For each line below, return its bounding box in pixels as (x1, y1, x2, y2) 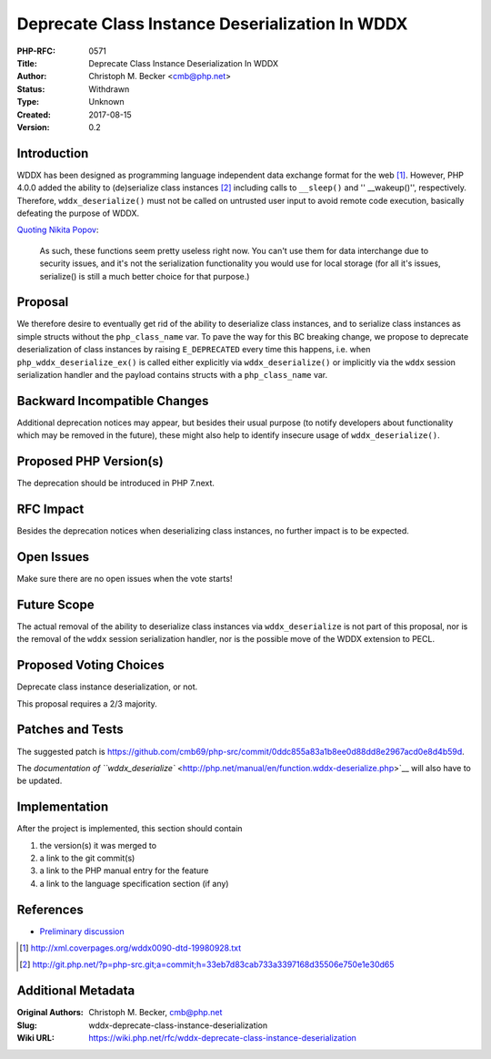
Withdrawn (88, 83, 130, 95)
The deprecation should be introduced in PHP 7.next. (16, 478, 215, 489)
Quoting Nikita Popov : (16, 224, 99, 236)
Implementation (16, 799, 109, 815)
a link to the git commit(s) (39, 852, 135, 863)
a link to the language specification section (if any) (39, 878, 229, 889)
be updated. (16, 775, 63, 787)
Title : (16, 57, 38, 68)
